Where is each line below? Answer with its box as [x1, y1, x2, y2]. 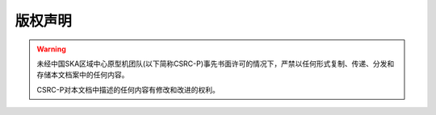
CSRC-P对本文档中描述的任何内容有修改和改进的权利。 [36, 84, 220, 94]
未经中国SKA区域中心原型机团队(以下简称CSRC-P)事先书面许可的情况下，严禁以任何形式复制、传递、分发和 [36, 59, 395, 68]
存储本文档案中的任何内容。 [36, 70, 129, 80]
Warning [36, 44, 66, 54]
